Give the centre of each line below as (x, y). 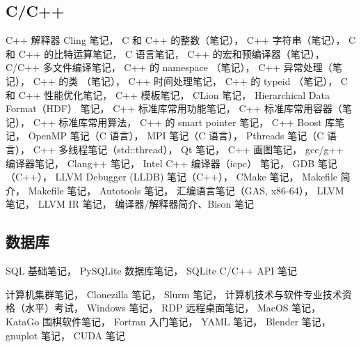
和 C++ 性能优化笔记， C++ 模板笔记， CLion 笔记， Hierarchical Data (168, 94)
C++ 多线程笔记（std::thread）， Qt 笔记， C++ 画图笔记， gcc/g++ (188, 149)
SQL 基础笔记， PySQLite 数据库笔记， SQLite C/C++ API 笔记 (152, 271)
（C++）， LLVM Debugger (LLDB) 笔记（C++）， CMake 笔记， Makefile (171, 177)
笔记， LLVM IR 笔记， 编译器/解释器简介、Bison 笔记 (130, 204)
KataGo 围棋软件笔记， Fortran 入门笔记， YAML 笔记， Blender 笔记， (168, 321)
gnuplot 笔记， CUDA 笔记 (65, 335)
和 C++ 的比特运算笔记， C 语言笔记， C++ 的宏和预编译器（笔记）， (165, 53)
